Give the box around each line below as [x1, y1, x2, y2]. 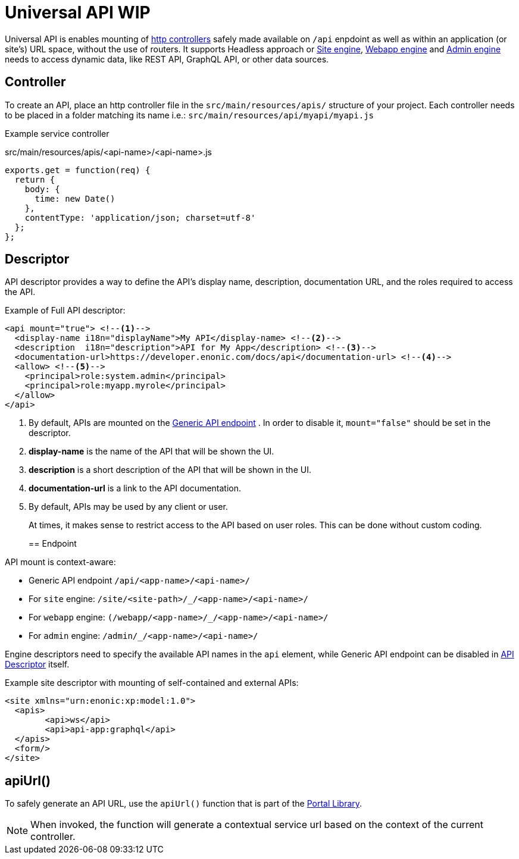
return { [14, 174, 55, 184]
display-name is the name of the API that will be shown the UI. [29, 446, 274, 457]
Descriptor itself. [5, 659, 70, 670]
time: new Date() [35, 193, 115, 203]
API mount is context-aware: [5, 557, 116, 568]
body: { [24, 184, 60, 194]
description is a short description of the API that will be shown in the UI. [29, 465, 311, 475]
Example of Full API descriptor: [5, 305, 126, 316]
